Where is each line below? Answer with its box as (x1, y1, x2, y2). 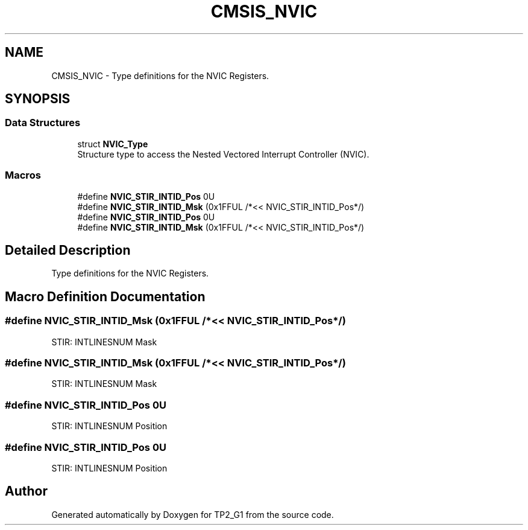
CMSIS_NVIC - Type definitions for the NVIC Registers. (51, 70, 269, 81)
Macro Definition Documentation (5, 289, 206, 304)
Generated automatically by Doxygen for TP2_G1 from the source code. (51, 509, 334, 520)
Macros (5, 169, 41, 182)
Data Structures (5, 117, 81, 129)
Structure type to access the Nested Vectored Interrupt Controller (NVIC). (77, 148, 369, 159)
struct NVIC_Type (77, 138, 148, 149)
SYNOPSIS (5, 91, 71, 107)
